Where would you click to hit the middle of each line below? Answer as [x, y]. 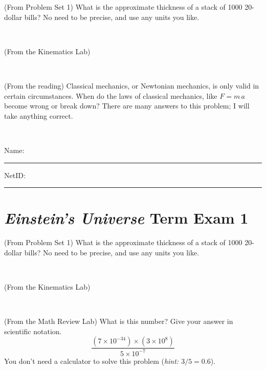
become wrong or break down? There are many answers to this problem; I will [127, 106]
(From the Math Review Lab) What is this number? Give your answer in [119, 321]
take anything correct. [39, 115]
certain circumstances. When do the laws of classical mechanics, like [111, 95]
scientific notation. [33, 331]
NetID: [15, 175]
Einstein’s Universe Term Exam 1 [126, 218]
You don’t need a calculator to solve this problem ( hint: [92, 361]
